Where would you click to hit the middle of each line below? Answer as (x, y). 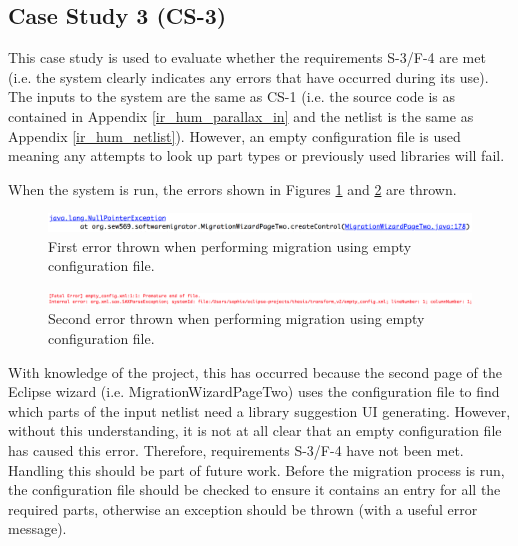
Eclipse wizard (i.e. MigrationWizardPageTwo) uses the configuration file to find (254, 391)
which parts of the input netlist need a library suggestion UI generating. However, (259, 410)
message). (37, 528)
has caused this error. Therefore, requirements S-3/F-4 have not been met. (236, 449)
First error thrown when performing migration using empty (230, 245)
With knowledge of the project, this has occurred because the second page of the (255, 371)
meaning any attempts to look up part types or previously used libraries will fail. (256, 155)
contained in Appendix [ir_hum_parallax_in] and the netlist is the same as (241, 115)
